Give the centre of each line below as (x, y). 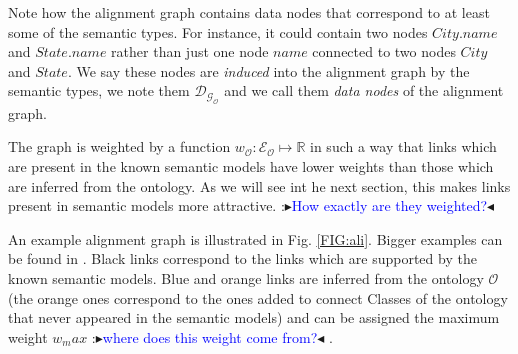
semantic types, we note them (99, 90)
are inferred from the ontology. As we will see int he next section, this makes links (259, 185)
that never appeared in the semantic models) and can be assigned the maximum (254, 317)
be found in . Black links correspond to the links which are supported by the (242, 258)
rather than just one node (190, 51)
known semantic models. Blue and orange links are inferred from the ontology (246, 277)
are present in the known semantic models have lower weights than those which (251, 165)
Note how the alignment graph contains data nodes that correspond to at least (249, 12)
